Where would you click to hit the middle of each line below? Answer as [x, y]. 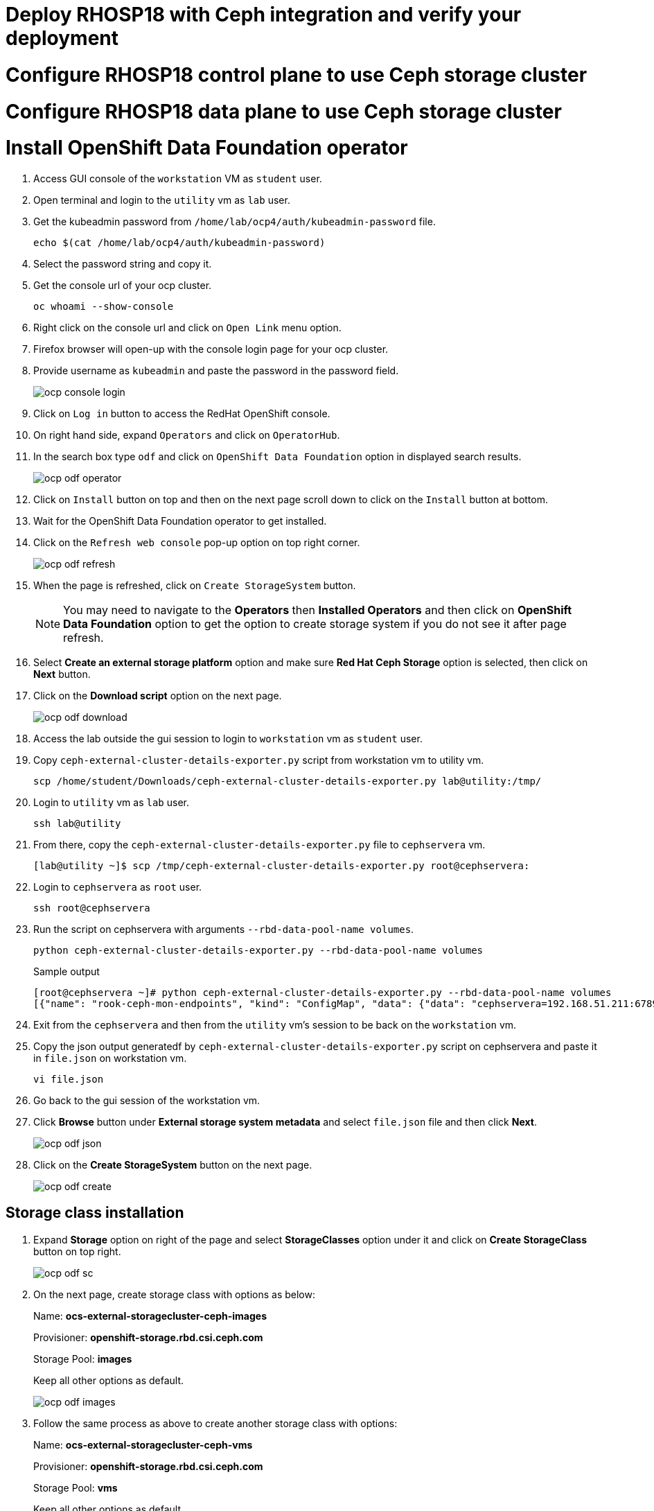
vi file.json [69, 1079]
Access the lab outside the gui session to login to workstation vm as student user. [228, 739]
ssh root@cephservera [92, 908]
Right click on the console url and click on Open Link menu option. [187, 327]
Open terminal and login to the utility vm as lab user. [162, 200]
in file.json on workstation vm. [110, 1058]
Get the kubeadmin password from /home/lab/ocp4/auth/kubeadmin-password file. [235, 221]
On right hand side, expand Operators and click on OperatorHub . [187, 435]
